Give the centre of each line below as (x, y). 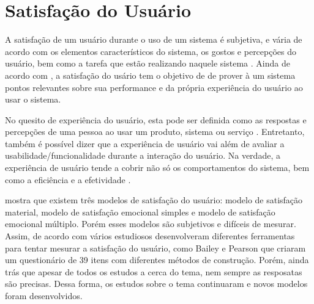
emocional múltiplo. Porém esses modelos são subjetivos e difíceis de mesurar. (151, 224)
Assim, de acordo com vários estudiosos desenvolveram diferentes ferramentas (150, 236)
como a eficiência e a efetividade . (68, 179)
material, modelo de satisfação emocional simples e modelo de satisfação (140, 212)
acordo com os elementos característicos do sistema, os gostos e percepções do (151, 51)
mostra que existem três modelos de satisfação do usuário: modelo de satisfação (154, 200)
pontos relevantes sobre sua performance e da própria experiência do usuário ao (154, 87)
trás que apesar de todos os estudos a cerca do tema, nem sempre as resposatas (154, 271)
